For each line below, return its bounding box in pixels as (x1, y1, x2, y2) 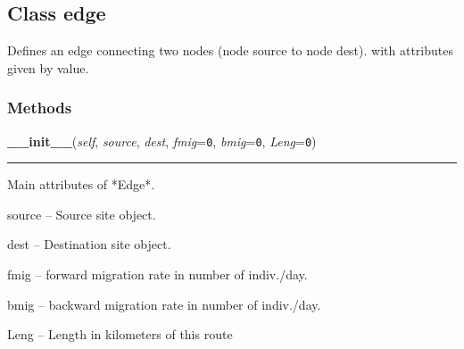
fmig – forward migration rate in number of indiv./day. (7, 265, 308, 284)
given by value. (7, 58, 89, 77)
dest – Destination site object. (7, 235, 171, 253)
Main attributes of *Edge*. (7, 175, 155, 194)
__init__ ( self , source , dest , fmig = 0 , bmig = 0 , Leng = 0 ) (7, 131, 317, 150)
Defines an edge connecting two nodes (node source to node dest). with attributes (7, 41, 453, 60)
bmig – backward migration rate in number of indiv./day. (7, 295, 321, 313)
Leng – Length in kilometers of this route (7, 325, 233, 344)
